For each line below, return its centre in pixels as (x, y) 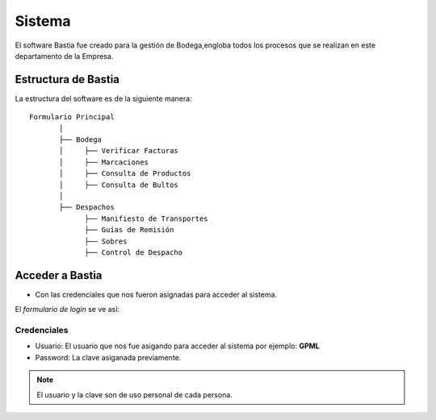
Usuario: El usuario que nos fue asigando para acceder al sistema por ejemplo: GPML (178, 346)
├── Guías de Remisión (129, 230)
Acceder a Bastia (59, 275)
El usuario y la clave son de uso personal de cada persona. (135, 394)
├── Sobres (106, 241)
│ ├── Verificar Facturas (119, 151)
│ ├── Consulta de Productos (125, 174)
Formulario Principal (72, 117)
